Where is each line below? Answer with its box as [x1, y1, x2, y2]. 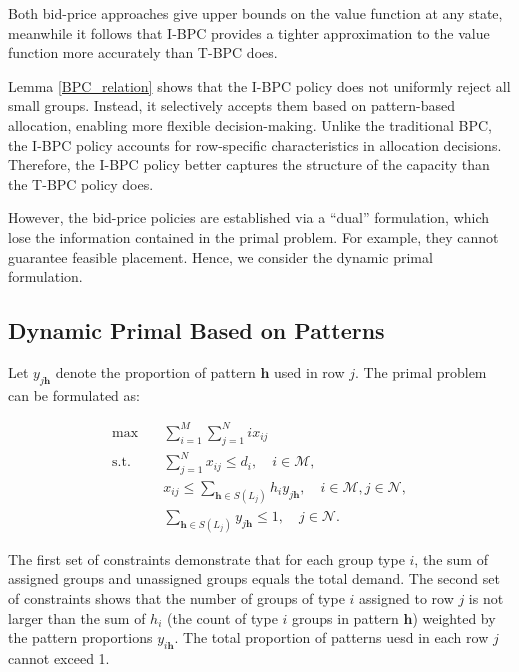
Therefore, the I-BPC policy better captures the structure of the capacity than [8, 154, 490, 175]
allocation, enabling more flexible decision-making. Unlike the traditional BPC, [8, 114, 492, 135]
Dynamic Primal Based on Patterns [8, 315, 385, 346]
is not [468, 587, 504, 608]
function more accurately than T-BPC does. [8, 42, 278, 63]
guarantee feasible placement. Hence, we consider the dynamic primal [8, 246, 433, 267]
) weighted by [412, 607, 496, 628]
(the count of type [167, 607, 278, 628]
